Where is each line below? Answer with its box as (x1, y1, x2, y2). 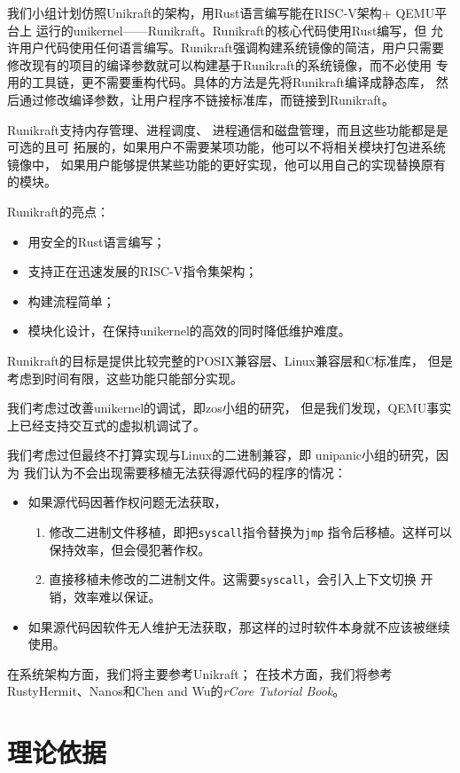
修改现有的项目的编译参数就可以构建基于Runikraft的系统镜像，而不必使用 (7, 55, 432, 74)
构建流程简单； (27, 291, 115, 310)
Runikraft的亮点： (7, 201, 109, 220)
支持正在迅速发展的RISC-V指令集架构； (27, 262, 258, 280)
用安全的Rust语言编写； (27, 232, 166, 250)
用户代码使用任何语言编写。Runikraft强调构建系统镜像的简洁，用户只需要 (19, 38, 444, 57)
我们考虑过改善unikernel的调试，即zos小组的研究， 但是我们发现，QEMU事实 (7, 398, 452, 417)
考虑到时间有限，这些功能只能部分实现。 (7, 368, 243, 387)
